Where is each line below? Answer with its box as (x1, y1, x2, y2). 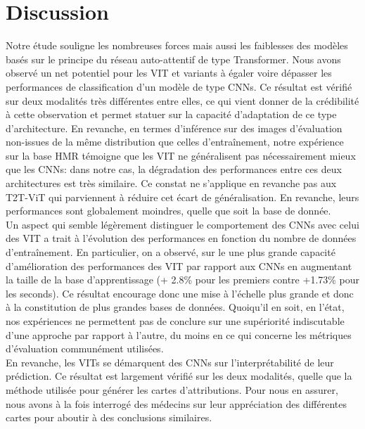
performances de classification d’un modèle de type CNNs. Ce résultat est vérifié (6, 79, 352, 94)
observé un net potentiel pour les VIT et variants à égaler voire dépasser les (6, 65, 332, 80)
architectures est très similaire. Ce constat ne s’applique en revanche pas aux (6, 176, 337, 191)
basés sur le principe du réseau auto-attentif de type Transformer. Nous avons (6, 51, 341, 66)
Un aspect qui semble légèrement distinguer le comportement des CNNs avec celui (6, 217, 359, 231)
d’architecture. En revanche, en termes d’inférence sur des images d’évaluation (6, 120, 342, 135)
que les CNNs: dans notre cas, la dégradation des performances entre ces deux (6, 162, 342, 177)
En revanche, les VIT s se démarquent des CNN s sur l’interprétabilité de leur (6, 354, 334, 369)
